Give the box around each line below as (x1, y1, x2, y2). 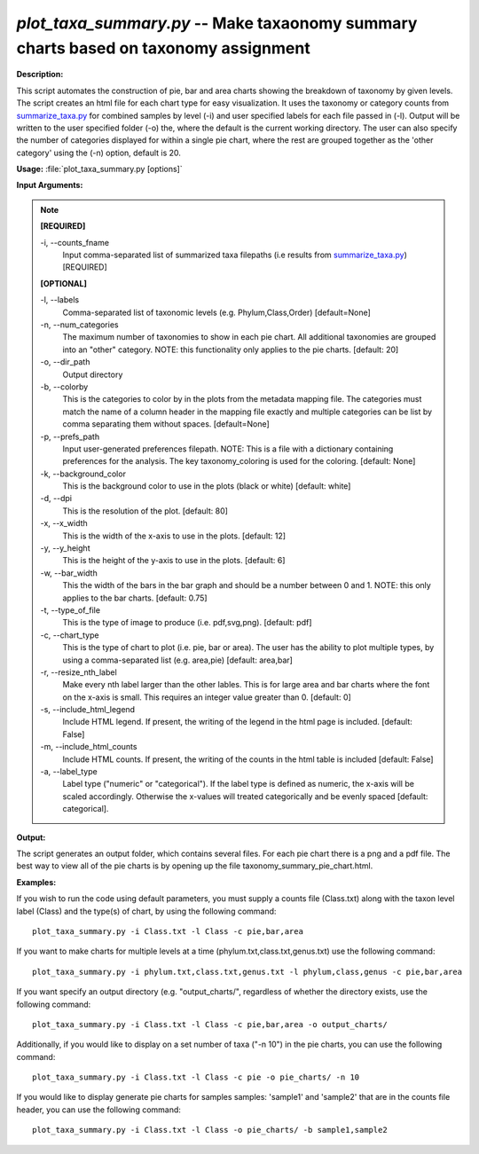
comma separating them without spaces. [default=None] (62, 419, 270, 429)
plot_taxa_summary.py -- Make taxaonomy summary (16, 13, 418, 33)
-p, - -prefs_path (40, 431, 100, 442)
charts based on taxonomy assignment (16, 38, 310, 58)
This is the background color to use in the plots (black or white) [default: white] (62, 481, 351, 491)
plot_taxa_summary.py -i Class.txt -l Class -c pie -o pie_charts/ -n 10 (32, 1072, 360, 1082)
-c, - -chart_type (40, 630, 99, 640)
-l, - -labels (40, 294, 80, 305)
